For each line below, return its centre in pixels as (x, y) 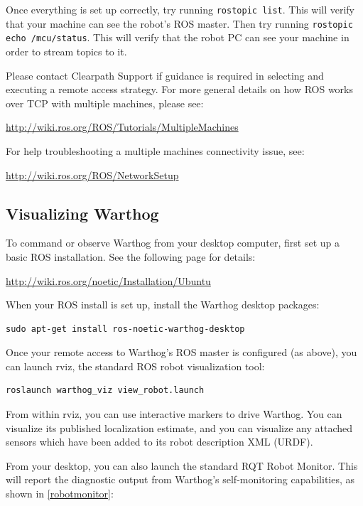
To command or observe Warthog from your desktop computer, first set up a (173, 243)
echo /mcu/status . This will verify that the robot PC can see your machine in (178, 37)
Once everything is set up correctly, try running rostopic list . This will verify (180, 9)
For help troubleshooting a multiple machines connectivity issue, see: (155, 150)
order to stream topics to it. (66, 51)
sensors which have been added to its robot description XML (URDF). (159, 442)
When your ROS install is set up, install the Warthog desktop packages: (163, 305)
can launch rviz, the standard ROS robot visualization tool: (135, 366)
